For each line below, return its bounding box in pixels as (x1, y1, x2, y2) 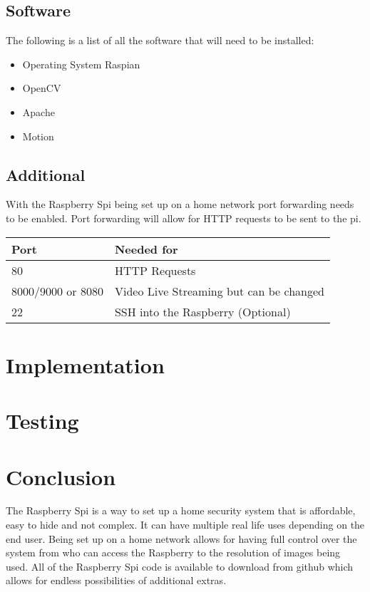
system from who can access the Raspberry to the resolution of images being (6, 545, 341, 560)
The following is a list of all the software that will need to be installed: (6, 33, 314, 48)
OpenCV (22, 81, 61, 95)
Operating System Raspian (22, 56, 140, 71)
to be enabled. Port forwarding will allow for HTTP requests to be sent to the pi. (6, 210, 361, 225)
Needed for (114, 240, 178, 257)
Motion (22, 128, 54, 143)
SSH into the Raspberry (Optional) (114, 303, 291, 320)
